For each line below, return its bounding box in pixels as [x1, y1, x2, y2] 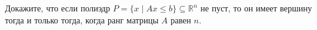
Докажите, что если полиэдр [5, 2, 111, 14]
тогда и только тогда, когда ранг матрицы [5, 13, 159, 26]
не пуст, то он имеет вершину [200, 2, 312, 14]
